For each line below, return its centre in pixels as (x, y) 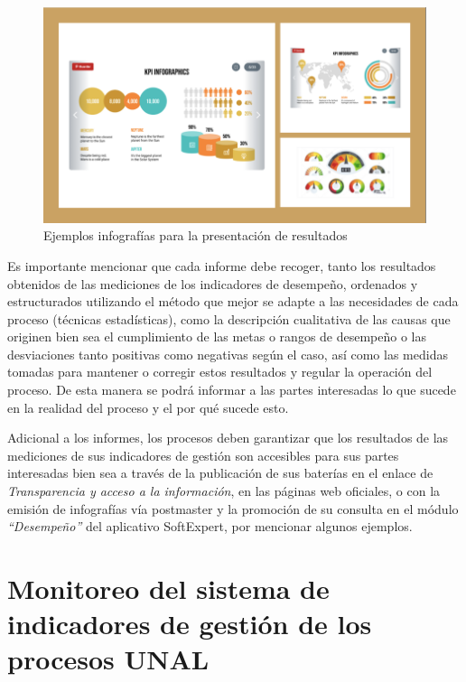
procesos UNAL (108, 659)
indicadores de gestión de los (190, 624)
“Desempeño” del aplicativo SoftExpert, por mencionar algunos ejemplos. (210, 526)
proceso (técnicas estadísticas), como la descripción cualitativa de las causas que (229, 318)
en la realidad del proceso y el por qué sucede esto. (148, 407)
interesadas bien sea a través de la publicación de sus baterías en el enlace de (220, 473)
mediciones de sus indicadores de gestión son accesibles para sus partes (203, 455)
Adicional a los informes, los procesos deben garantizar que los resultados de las (228, 438)
